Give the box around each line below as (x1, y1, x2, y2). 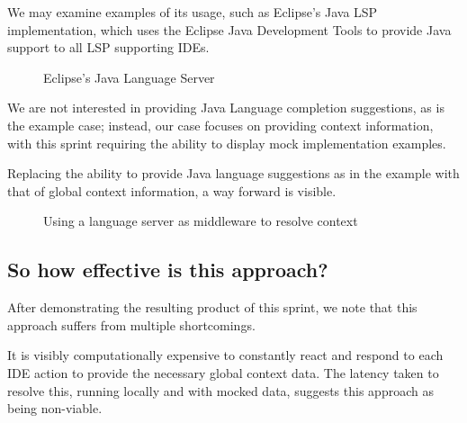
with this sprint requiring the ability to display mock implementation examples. (7, 133, 446, 152)
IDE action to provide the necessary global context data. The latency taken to (7, 363, 439, 382)
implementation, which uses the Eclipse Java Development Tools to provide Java (7, 20, 452, 39)
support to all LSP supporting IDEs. (7, 38, 210, 57)
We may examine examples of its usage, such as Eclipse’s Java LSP (7, 3, 378, 21)
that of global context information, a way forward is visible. (7, 181, 337, 200)
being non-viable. (7, 399, 103, 418)
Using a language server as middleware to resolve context (43, 211, 358, 230)
